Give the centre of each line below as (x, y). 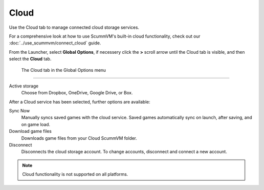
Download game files (30, 131)
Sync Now (20, 111)
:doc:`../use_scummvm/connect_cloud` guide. (55, 43)
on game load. (36, 124)
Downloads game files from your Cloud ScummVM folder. (79, 138)
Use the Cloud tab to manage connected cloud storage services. (74, 27)
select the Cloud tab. (30, 59)
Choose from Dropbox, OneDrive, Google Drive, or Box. (77, 93)
